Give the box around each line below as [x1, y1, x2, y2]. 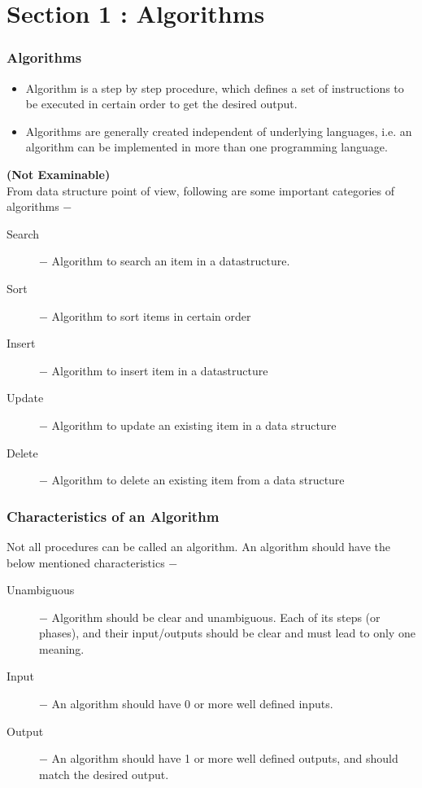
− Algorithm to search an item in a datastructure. [39, 252, 290, 269]
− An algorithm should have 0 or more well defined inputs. [39, 695, 333, 712]
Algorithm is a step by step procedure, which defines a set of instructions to [25, 79, 404, 96]
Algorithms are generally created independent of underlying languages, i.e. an [25, 122, 412, 139]
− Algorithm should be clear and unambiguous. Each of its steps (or [39, 608, 381, 625]
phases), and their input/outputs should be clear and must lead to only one [39, 624, 415, 641]
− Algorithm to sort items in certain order [39, 307, 251, 324]
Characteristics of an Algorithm [7, 506, 220, 526]
